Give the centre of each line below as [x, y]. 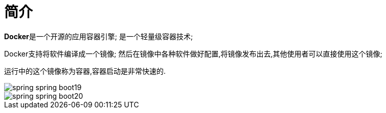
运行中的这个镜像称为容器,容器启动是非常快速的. [85, 71]
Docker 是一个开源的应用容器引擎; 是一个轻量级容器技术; [99, 36]
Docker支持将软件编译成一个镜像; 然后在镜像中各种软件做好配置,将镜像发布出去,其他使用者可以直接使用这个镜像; [193, 53]
